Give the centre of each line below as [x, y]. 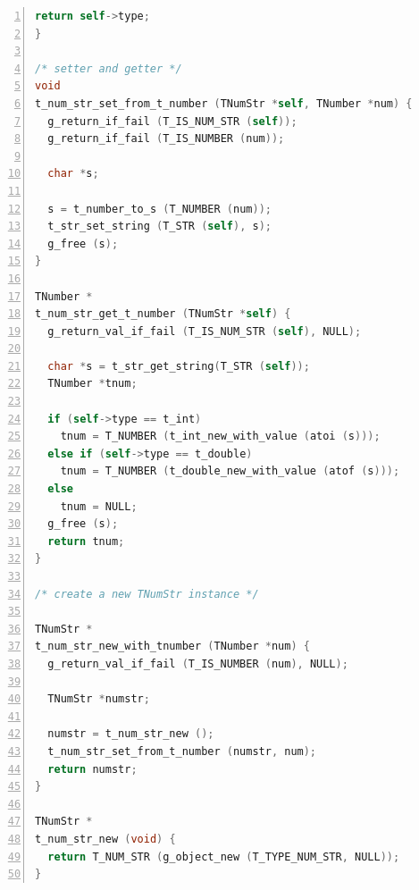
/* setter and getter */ [109, 68]
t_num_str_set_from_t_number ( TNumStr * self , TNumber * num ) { [224, 103]
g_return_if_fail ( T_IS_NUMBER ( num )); [166, 139]
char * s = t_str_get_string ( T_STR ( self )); [179, 366]
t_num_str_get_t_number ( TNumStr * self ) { [163, 314]
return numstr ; [92, 769]
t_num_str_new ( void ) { [105, 839]
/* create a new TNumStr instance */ [147, 594]
